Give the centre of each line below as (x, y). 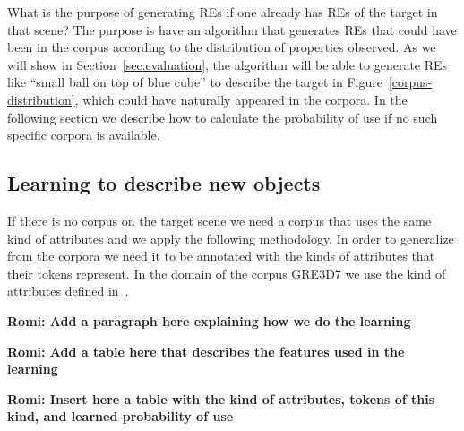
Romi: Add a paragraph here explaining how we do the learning (209, 320)
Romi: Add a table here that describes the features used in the (206, 351)
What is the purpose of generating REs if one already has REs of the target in (223, 12)
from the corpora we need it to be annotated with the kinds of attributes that (221, 256)
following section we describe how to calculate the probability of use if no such (223, 117)
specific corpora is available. (84, 135)
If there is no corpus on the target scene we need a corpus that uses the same (219, 220)
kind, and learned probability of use (120, 416)
